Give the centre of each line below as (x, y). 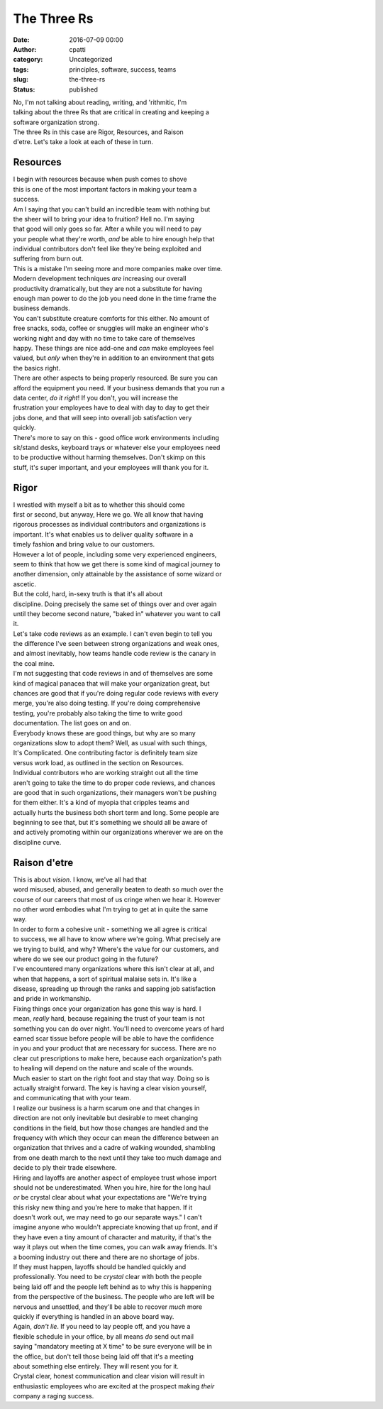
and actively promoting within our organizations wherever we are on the (118, 832)
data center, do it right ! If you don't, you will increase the (96, 398)
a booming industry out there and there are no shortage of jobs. (106, 1257)
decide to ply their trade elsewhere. (65, 1168)
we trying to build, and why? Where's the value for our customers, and (116, 949)
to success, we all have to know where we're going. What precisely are (117, 939)
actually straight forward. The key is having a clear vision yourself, (110, 1088)
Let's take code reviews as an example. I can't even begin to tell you (113, 634)
